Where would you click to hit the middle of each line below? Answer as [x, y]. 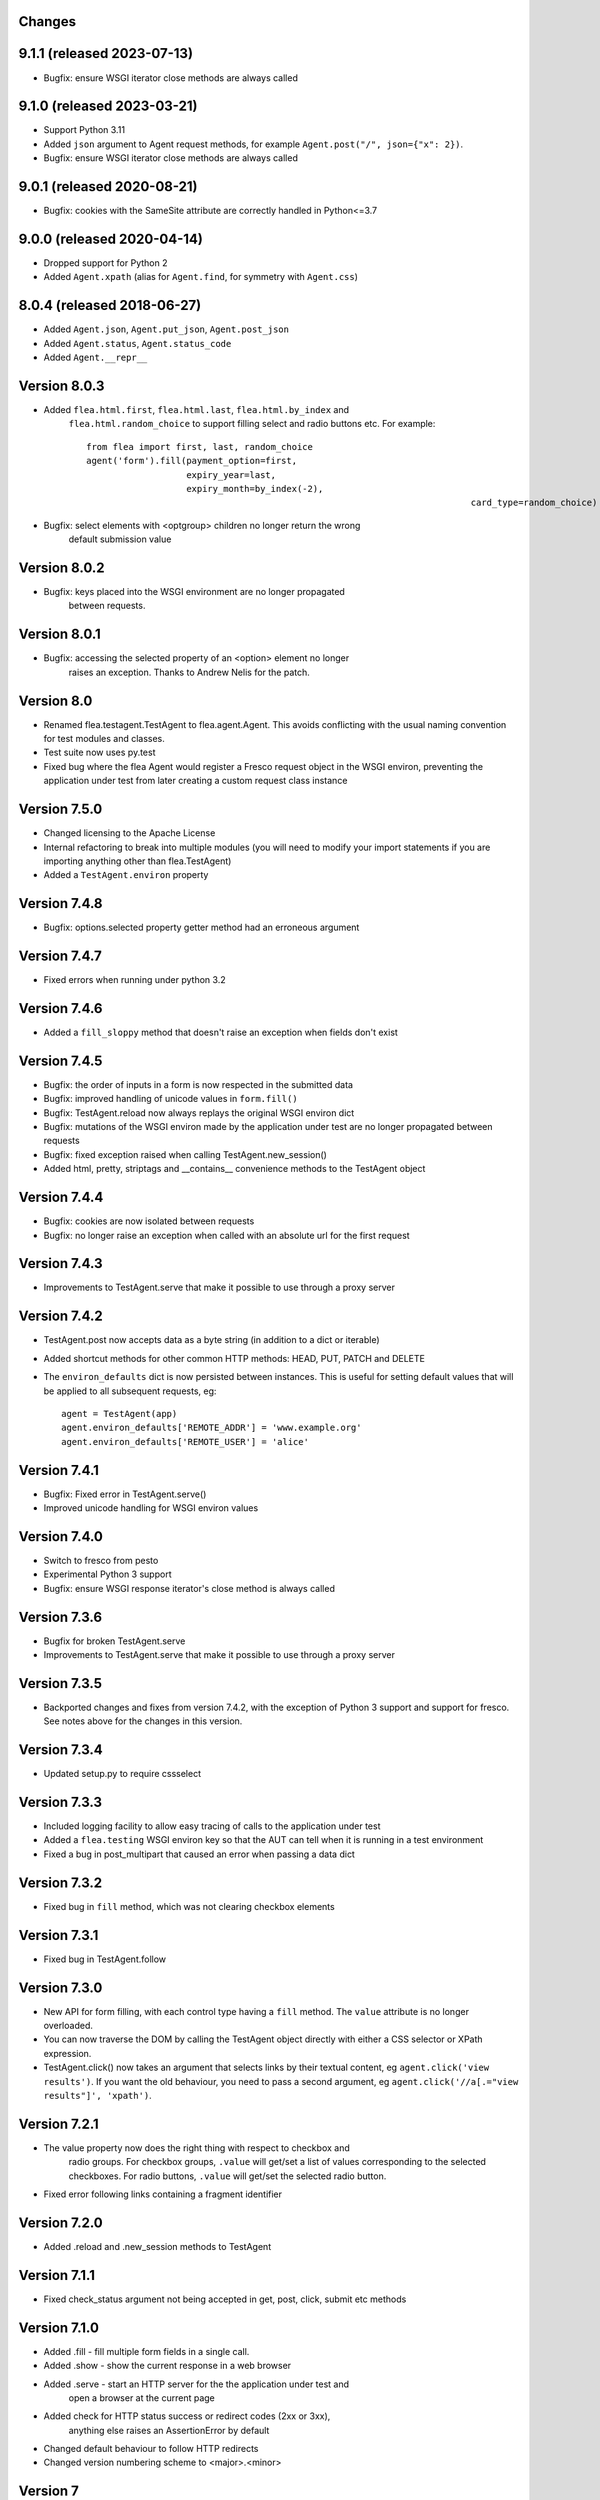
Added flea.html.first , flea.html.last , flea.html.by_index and [196, 410]
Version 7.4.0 [61, 1536]
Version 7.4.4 [61, 1197]
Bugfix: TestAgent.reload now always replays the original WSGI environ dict [199, 1112]
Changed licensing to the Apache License [129, 833]
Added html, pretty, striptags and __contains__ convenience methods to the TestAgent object [234, 1169]
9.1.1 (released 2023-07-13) [106, 53]
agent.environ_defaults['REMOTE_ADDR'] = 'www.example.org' [211, 1428]
